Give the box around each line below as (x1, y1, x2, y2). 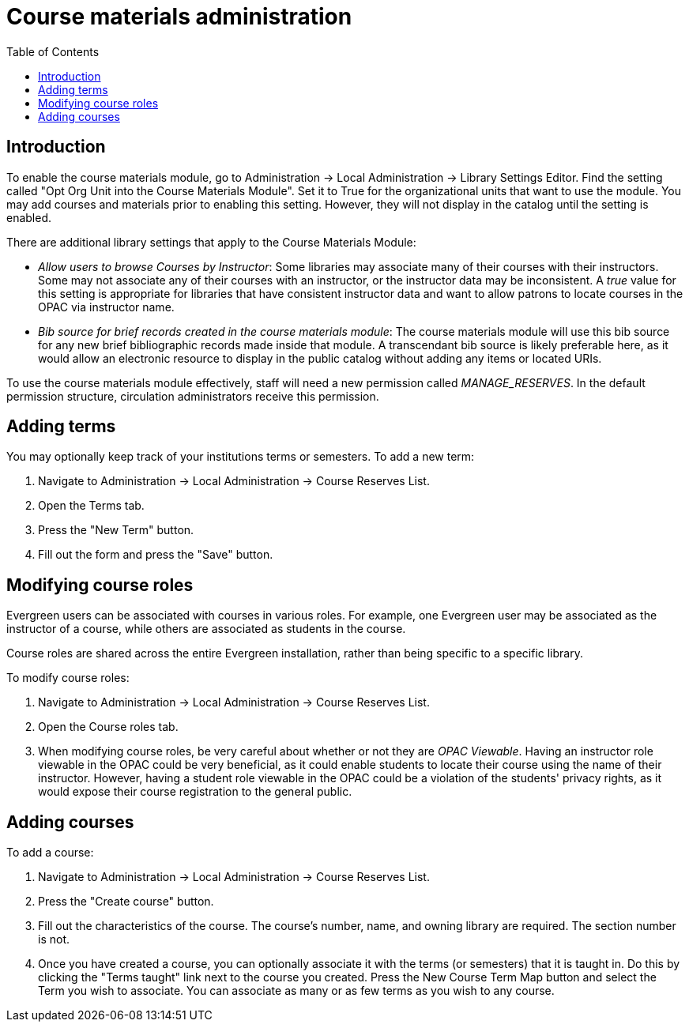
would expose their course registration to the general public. (38, 785, 352, 799)
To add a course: (6, 845, 94, 860)
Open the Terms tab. (38, 499, 145, 513)
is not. (38, 932, 70, 947)
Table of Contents (6, 44, 100, 58)
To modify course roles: (6, 671, 130, 685)
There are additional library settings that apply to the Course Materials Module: (6, 235, 416, 249)
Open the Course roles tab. (38, 720, 179, 734)
